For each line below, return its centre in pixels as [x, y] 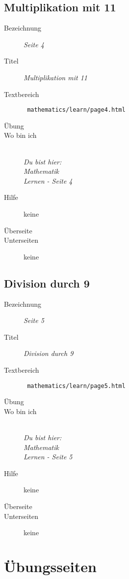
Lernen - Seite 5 [48, 457]
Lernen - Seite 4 [48, 180]
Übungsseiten [50, 566]
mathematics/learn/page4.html [76, 110]
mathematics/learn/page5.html [76, 386]
